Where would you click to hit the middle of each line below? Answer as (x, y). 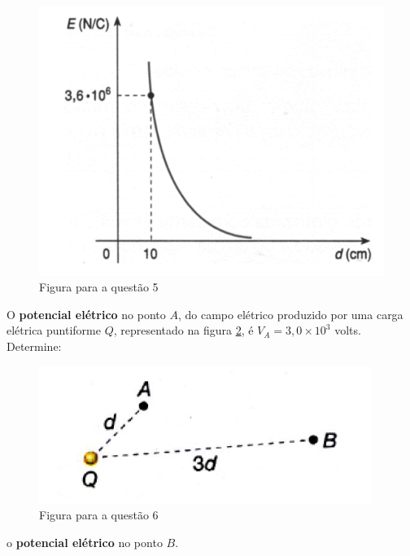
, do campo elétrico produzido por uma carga (290, 314)
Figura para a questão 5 (99, 287)
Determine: (34, 346)
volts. (348, 330)
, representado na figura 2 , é (183, 330)
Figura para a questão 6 (99, 515)
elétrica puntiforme (54, 330)
